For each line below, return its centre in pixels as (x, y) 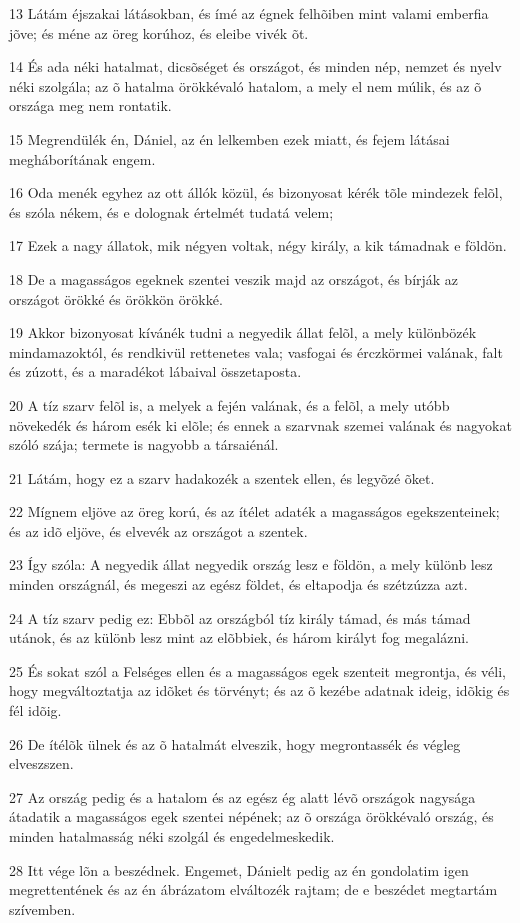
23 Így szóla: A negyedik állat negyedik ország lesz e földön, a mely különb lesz (251, 564)
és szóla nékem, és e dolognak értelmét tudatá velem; (171, 211)
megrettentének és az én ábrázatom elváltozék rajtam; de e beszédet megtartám (253, 889)
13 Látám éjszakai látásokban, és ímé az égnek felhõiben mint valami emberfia (249, 13)
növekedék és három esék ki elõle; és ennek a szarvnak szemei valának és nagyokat (260, 424)
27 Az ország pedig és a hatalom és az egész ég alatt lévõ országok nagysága (242, 796)
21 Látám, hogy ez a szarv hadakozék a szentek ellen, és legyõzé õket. (222, 477)
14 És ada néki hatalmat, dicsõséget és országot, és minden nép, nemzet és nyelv (255, 66)
